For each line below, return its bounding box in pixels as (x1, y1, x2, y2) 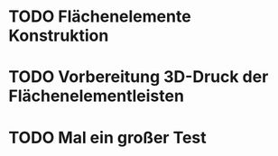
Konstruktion (8, 25, 109, 46)
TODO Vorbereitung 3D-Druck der (8, 67, 269, 87)
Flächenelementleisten (8, 86, 184, 106)
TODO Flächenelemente (8, 6, 191, 27)
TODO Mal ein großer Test (8, 127, 207, 148)
